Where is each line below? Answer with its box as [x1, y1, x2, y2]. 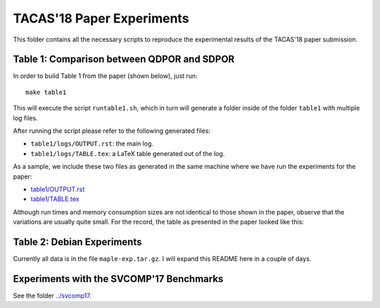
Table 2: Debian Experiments [13, 236, 142, 248]
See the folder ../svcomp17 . [13, 291, 91, 300]
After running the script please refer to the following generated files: [13, 127, 211, 135]
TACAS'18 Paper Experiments [13, 11, 189, 26]
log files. [13, 113, 38, 122]
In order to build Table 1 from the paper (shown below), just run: [13, 72, 198, 80]
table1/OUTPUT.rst [30, 185, 85, 193]
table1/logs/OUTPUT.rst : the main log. [30, 139, 154, 148]
